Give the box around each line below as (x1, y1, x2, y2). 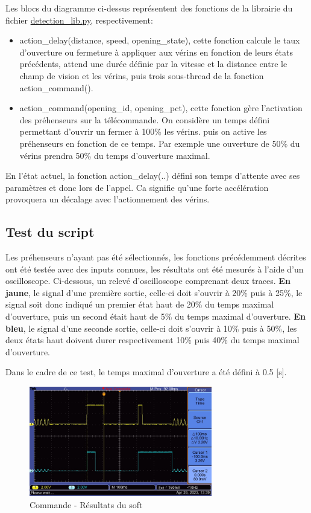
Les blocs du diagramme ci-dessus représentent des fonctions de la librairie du (5, 2, 293, 14)
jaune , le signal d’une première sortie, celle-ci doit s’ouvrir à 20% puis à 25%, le (5, 286, 303, 298)
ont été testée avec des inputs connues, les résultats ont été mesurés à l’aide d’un (5, 262, 304, 275)
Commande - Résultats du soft (30, 498, 143, 511)
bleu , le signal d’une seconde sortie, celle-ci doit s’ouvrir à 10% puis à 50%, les (5, 321, 297, 334)
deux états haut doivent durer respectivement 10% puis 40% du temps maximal (5, 334, 300, 346)
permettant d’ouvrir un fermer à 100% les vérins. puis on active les (19, 125, 267, 138)
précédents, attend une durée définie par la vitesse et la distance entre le (19, 57, 287, 70)
